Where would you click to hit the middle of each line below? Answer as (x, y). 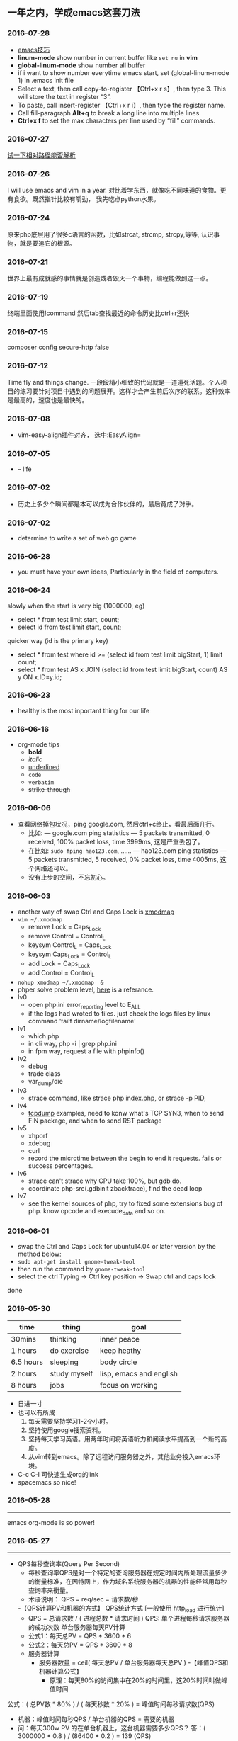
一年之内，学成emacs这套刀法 (74, 13)
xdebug (39, 1143)
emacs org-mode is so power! (51, 1522)
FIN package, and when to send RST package (95, 1121)
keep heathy (120, 1350)
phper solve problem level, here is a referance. (86, 989)
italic (35, 759)
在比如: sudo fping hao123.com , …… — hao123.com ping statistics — (127, 851)
